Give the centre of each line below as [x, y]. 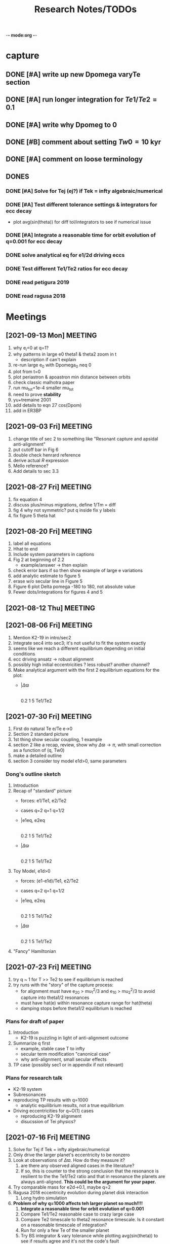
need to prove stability [37, 394]
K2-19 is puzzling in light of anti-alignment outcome [74, 1038]
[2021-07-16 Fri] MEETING [48, 1137]
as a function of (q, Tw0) [39, 750]
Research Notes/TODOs [86, 9]
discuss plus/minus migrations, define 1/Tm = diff [64, 505]
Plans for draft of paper [35, 1021]
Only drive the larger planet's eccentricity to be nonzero [72, 1155]
